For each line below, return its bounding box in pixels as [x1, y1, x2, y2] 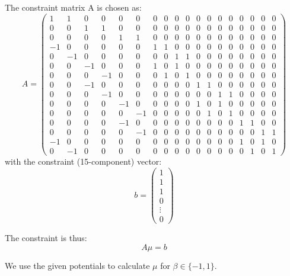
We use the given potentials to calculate [5, 259, 150, 271]
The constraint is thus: [5, 231, 87, 243]
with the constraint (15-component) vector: [5, 155, 162, 168]
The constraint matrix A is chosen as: [5, 1, 142, 13]
